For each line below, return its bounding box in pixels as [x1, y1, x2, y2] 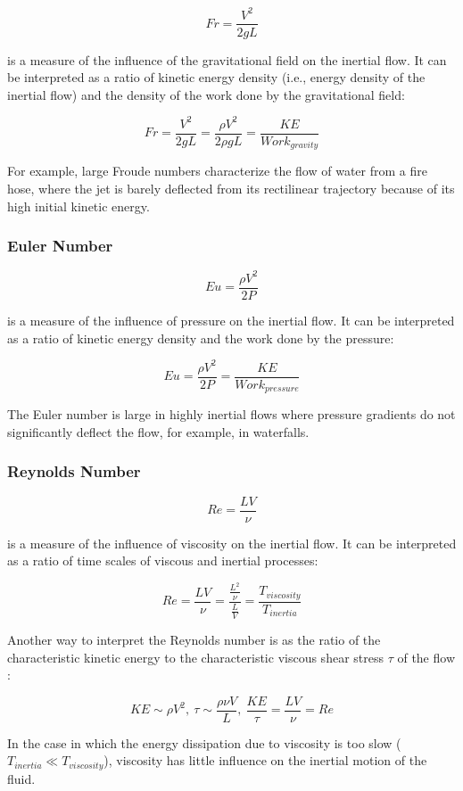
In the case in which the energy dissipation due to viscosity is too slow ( [7, 733, 401, 752]
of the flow [397, 647, 455, 666]
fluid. [7, 769, 36, 787]
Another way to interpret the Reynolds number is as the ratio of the [7, 630, 381, 648]
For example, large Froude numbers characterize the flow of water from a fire [7, 161, 427, 180]
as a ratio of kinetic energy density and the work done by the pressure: [7, 328, 394, 347]
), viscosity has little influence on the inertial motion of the [103, 751, 427, 770]
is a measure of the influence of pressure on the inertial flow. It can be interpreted [7, 310, 455, 329]
